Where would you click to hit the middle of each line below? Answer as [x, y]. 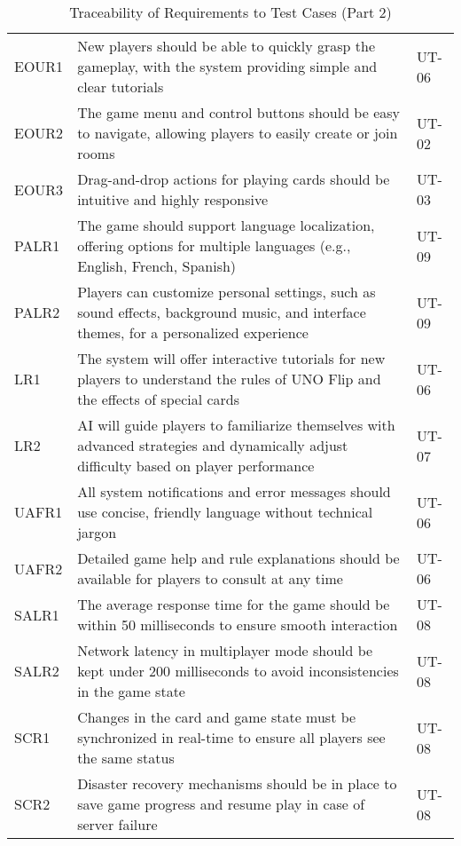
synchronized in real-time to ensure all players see [231, 737]
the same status [126, 758]
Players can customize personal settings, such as [227, 292]
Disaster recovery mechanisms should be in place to [237, 783]
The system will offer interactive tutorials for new [231, 358]
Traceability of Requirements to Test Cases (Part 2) [230, 12]
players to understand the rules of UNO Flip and [229, 379]
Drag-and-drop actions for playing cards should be [234, 179]
